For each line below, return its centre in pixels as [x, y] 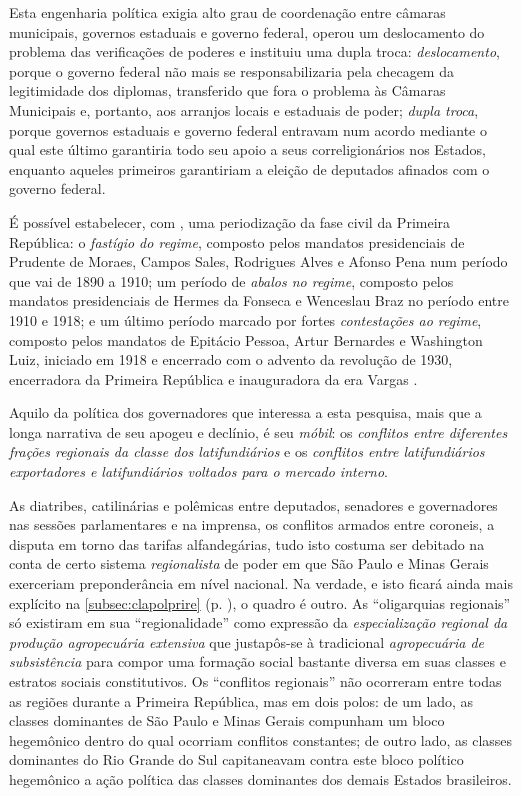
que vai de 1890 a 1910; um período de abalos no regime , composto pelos [231, 280]
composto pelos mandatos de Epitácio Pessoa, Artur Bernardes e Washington [246, 339]
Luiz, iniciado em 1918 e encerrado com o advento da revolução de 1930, [231, 359]
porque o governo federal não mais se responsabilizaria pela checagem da [231, 70]
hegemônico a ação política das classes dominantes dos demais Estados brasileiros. [260, 778]
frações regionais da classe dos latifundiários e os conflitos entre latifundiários [247, 451]
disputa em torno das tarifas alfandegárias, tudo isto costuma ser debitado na [247, 543]
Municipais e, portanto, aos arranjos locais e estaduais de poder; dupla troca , [244, 109]
